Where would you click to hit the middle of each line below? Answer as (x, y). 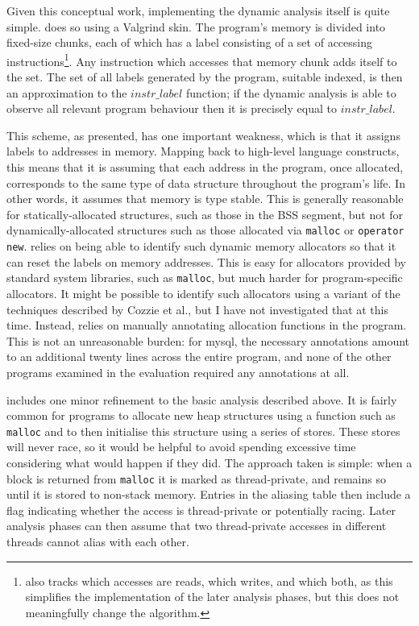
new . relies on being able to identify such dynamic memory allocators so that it (201, 246)
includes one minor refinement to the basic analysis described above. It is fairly (202, 399)
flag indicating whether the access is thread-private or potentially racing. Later (201, 510)
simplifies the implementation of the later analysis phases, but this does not (212, 597)
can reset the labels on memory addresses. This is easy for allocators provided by (206, 261)
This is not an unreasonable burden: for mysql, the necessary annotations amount (208, 340)
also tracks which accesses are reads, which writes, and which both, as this (209, 580)
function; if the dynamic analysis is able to (291, 92)
